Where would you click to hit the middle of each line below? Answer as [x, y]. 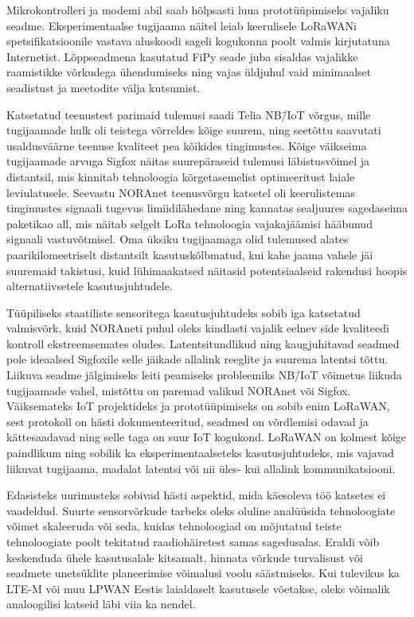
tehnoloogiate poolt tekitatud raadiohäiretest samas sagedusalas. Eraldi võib [193, 541]
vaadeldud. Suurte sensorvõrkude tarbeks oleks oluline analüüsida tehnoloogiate [201, 510]
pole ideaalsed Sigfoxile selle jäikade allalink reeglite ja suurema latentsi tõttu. [197, 359]
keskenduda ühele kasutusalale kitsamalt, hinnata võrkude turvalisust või [185, 557]
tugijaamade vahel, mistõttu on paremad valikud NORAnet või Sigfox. [179, 390]
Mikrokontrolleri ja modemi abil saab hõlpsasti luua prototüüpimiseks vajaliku [198, 10]
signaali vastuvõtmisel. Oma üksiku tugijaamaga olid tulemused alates [178, 239]
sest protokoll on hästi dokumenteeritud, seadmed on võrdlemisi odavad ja [187, 421]
